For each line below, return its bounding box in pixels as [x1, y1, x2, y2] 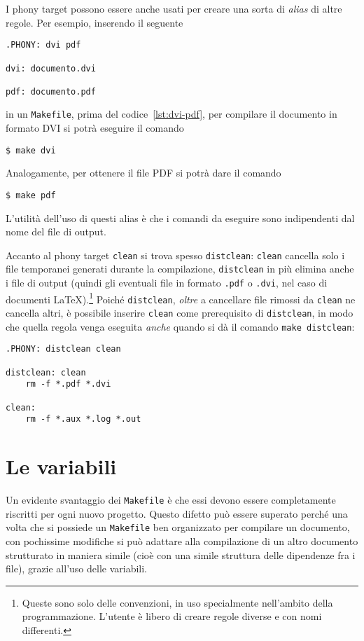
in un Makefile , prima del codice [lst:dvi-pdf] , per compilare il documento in [6, 106, 337, 121]
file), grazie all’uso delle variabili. [6, 561, 148, 576]
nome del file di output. [6, 224, 106, 239]
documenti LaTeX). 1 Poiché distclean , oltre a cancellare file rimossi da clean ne [6, 289, 356, 306]
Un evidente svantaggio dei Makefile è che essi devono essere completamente [6, 492, 336, 507]
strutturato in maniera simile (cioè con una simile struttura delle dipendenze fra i [6, 547, 356, 562]
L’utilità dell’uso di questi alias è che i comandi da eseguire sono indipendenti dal [6, 210, 355, 225]
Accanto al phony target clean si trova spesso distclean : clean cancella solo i [6, 247, 345, 262]
